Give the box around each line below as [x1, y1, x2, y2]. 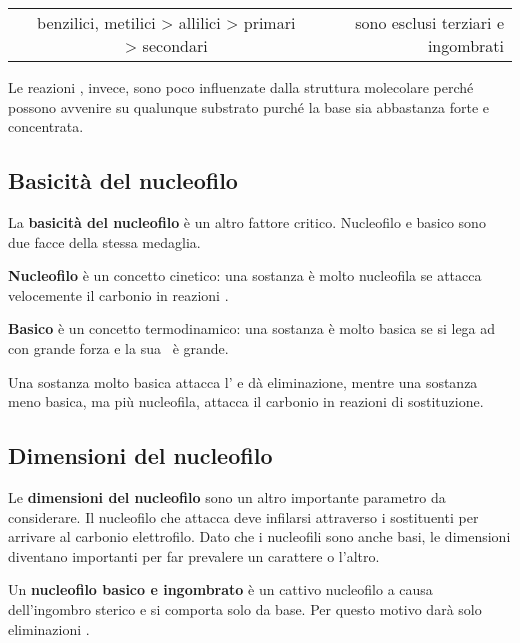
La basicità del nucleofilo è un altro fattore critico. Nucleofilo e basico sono [8, 211, 486, 232]
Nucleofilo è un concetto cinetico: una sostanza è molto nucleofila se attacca [8, 265, 482, 286]
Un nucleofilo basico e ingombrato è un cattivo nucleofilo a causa [8, 579, 433, 600]
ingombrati [427, 34, 504, 57]
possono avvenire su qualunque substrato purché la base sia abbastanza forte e [8, 96, 490, 117]
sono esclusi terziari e [355, 11, 504, 34]
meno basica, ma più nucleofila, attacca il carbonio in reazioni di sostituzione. [8, 391, 484, 412]
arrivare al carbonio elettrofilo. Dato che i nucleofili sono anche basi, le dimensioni [8, 526, 511, 547]
